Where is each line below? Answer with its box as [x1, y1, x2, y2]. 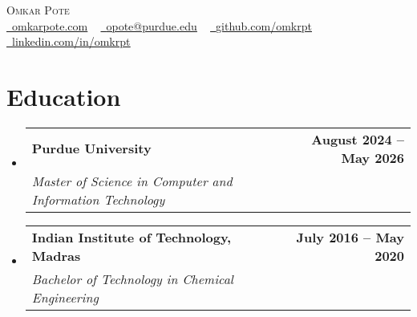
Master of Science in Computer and [31, 171, 233, 190]
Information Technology [31, 189, 165, 209]
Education [6, 79, 121, 112]
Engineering [31, 287, 99, 307]
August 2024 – [311, 129, 404, 148]
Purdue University [31, 139, 152, 158]
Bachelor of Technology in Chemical [31, 269, 233, 288]
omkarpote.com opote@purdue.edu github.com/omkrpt [12, 17, 312, 34]
